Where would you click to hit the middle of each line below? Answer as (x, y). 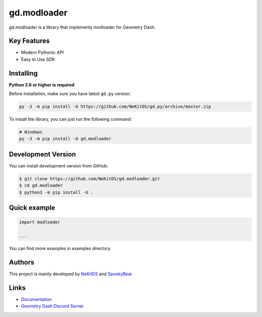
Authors (22, 262)
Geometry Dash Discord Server (52, 306)
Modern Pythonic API (42, 52)
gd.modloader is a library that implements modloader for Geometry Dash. (82, 27)
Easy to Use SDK (38, 59)
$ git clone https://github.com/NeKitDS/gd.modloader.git (90, 179)
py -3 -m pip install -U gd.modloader (65, 139)
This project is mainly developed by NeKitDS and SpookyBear (71, 274)
